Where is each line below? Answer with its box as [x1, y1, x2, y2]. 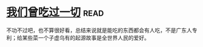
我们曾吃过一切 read [6, 5, 104, 19]
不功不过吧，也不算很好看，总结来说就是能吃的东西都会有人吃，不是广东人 [6, 27, 192, 34]
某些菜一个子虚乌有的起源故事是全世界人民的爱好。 [22, 34, 150, 41]
